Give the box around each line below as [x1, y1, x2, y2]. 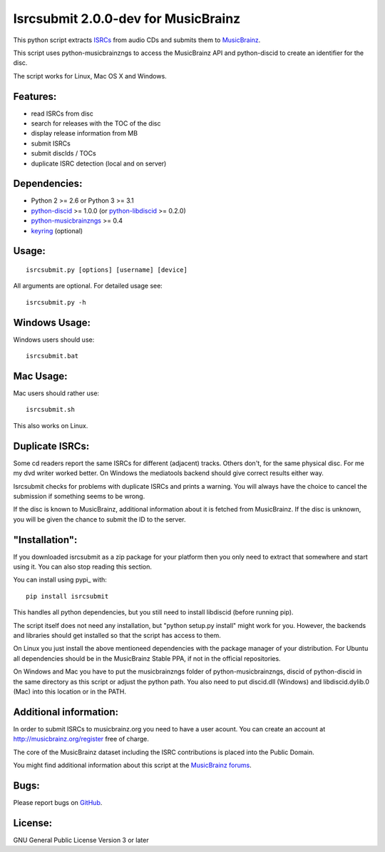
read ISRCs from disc [31, 109, 94, 118]
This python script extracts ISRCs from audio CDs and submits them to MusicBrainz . [13, 36, 261, 44]
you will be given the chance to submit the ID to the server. [13, 514, 186, 524]
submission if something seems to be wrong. [13, 492, 145, 500]
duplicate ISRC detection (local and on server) [31, 159, 167, 168]
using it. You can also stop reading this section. [13, 562, 153, 571]
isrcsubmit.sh [26, 405, 75, 414]
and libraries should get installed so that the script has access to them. [13, 631, 221, 639]
